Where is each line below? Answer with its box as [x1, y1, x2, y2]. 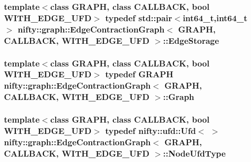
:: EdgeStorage [163, 34, 219, 46]
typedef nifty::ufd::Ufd [105, 125, 196, 137]
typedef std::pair [105, 11, 173, 24]
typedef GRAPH [105, 68, 174, 80]
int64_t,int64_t [182, 11, 248, 24]
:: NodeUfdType [163, 147, 226, 159]
